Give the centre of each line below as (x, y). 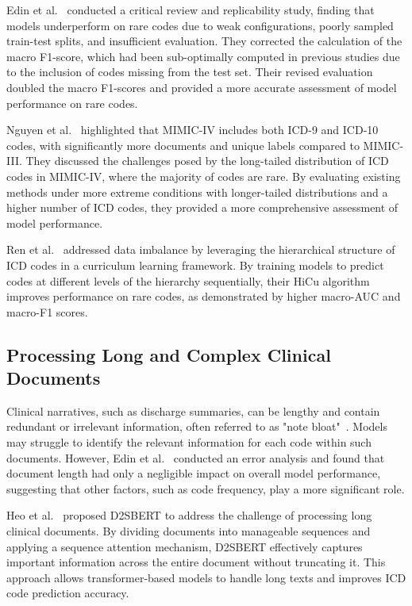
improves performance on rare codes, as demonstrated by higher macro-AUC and (204, 296)
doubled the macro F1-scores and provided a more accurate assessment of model (202, 87)
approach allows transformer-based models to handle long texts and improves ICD (206, 577)
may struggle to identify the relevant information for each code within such (189, 442)
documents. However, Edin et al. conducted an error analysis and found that (196, 457)
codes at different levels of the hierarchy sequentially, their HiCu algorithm (188, 280)
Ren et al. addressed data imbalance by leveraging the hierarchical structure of (201, 249)
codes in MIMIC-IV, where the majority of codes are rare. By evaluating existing (204, 176)
